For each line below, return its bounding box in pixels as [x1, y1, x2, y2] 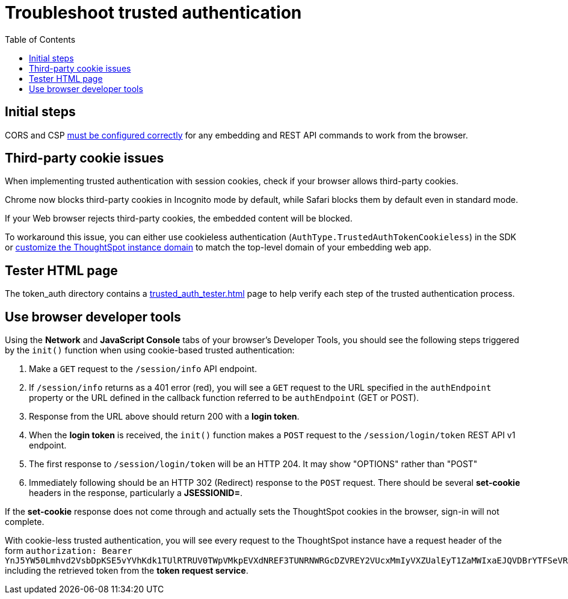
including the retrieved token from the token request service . [5, 565, 248, 576]
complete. [5, 517, 45, 527]
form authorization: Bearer [5, 545, 132, 556]
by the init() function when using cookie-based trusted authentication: [5, 345, 295, 356]
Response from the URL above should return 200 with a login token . [29, 411, 300, 422]
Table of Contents [5, 34, 76, 45]
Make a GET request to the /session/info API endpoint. [29, 364, 257, 374]
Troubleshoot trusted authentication [5, 2, 302, 23]
